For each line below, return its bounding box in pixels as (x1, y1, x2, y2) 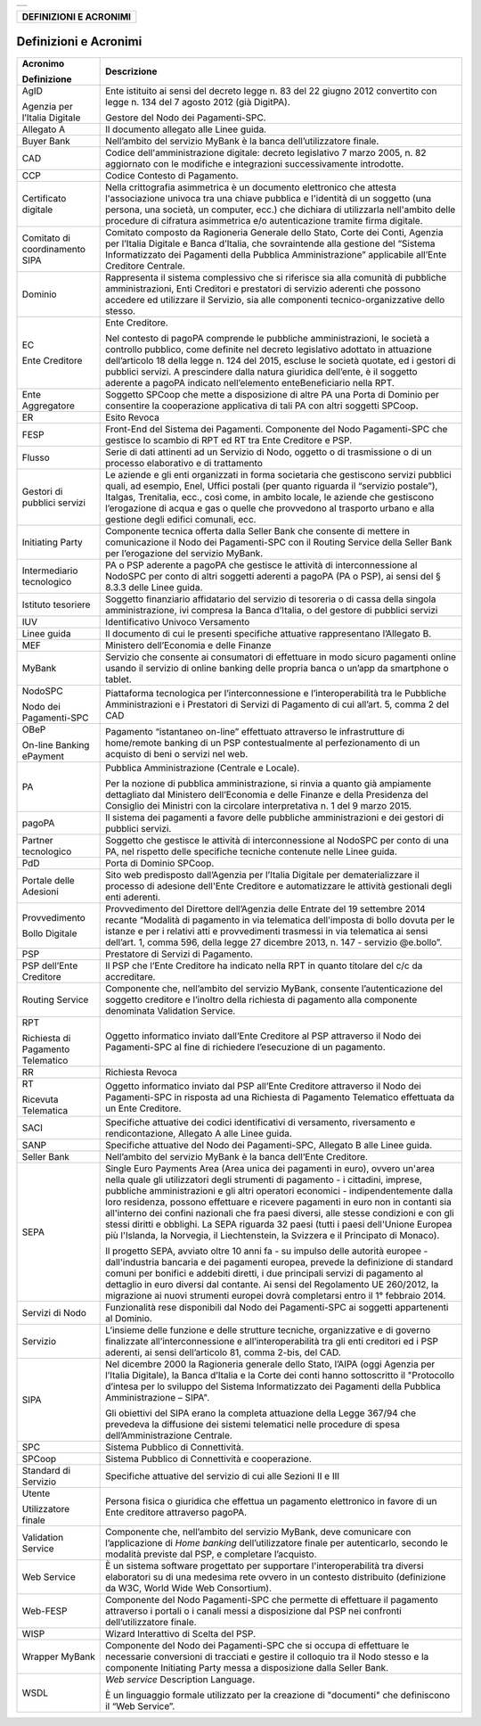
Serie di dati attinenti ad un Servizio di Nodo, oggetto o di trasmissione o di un (105, 446, 432, 458)
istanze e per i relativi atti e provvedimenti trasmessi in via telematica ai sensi (105, 925, 428, 937)
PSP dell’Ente (21, 959, 78, 972)
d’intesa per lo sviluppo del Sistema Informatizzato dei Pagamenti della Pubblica (105, 1380, 441, 1393)
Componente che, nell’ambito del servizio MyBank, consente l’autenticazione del (105, 982, 444, 994)
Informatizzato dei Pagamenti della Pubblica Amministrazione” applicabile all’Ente (105, 248, 447, 260)
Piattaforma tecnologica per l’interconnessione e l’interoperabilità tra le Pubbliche (105, 686, 447, 699)
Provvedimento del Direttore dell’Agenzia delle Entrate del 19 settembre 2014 (105, 902, 427, 915)
